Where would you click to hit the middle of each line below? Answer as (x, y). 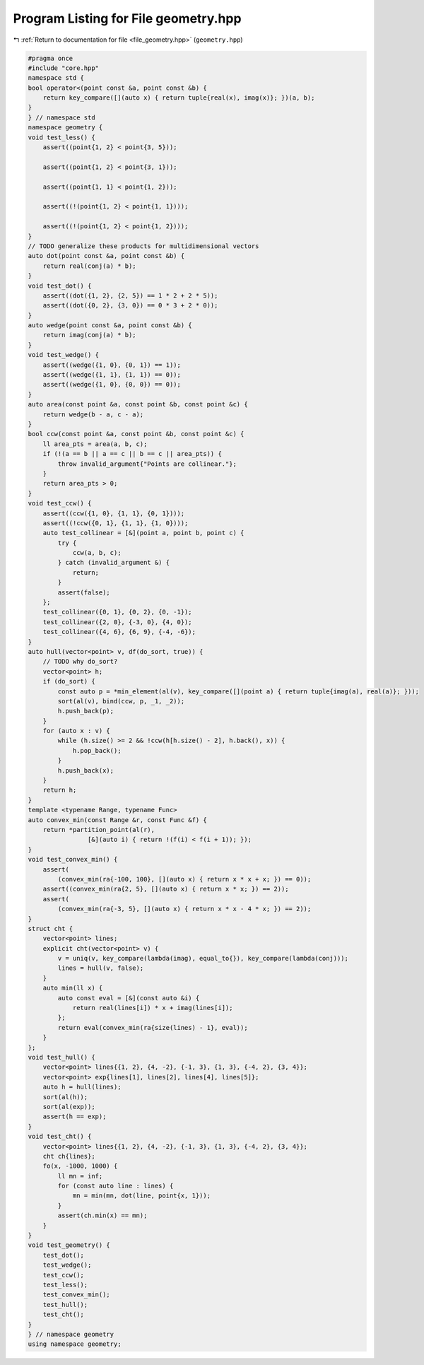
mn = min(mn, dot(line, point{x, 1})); (142, 1196)
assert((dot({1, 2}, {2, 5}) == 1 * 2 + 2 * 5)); (130, 295)
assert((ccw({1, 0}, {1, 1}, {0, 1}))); (114, 513)
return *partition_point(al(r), (99, 830)
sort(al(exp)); (69, 1107)
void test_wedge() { (63, 355)
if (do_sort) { (69, 681)
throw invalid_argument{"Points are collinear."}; (147, 464)
